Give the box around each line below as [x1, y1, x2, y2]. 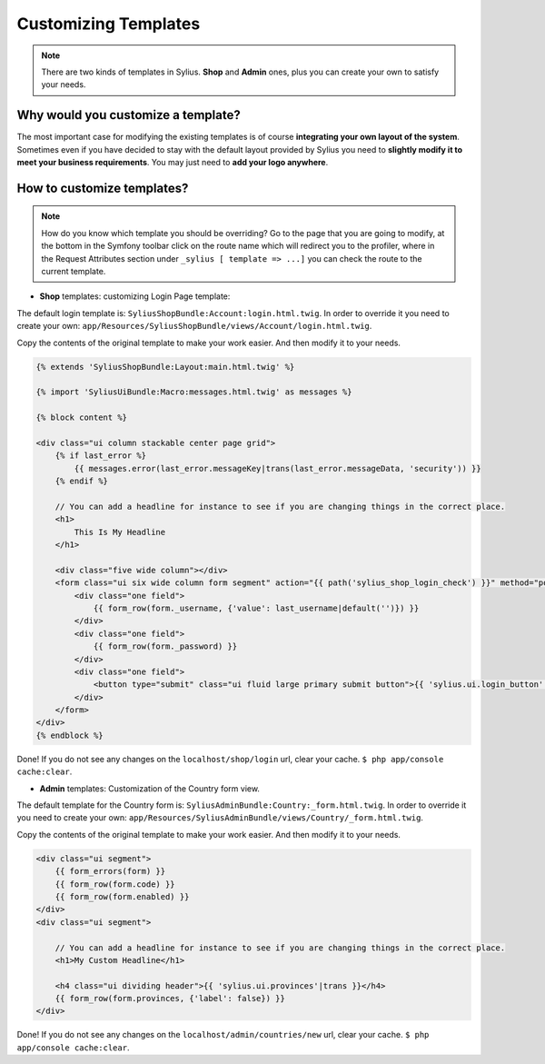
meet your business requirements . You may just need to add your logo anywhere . [16, 157, 329, 168]
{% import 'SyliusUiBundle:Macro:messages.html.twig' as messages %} [35, 387, 352, 397]
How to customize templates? [16, 180, 189, 195]
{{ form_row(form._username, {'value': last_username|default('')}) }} [93, 602, 420, 613]
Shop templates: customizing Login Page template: [39, 291, 231, 302]
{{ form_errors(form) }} [54, 866, 166, 877]
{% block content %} [35, 413, 127, 423]
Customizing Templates [16, 14, 201, 34]
